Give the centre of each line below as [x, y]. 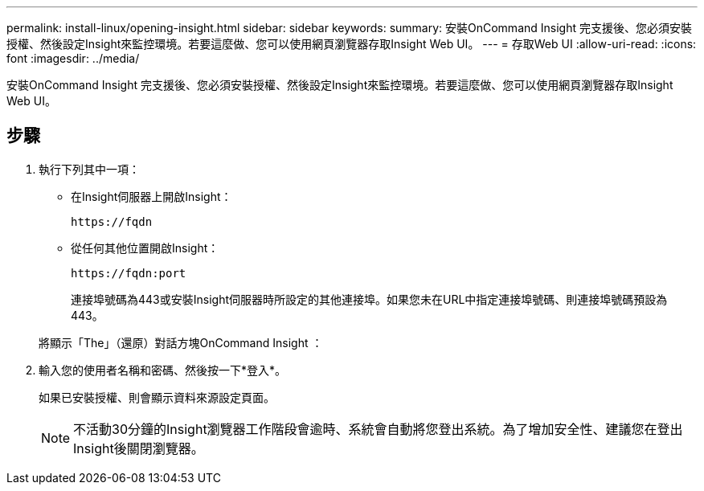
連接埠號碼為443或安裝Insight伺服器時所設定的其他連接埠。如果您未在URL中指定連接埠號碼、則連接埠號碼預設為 [369, 299]
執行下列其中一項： [89, 169]
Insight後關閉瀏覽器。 [139, 448]
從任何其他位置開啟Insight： [145, 248]
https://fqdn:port [129, 273]
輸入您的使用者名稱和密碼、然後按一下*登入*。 [163, 370]
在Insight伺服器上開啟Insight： [151, 196]
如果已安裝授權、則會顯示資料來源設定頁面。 [157, 397]
